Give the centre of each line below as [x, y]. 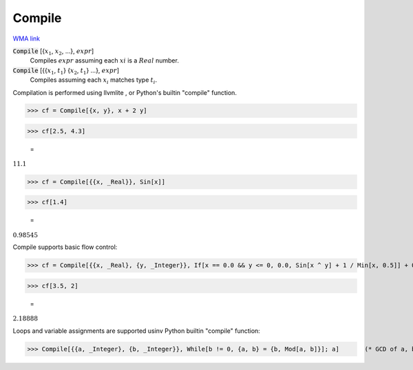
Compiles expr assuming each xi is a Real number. [104, 61]
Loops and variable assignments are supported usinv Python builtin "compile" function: [137, 331]
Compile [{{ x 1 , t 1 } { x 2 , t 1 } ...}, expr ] [66, 71]
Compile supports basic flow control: [65, 247]
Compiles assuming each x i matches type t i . [94, 80]
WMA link [27, 39]
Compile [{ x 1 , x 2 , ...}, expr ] [53, 52]
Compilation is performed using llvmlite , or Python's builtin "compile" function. [125, 92]
